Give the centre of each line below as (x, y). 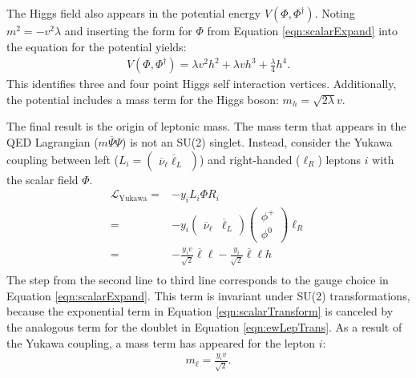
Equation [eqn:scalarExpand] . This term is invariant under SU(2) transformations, (208, 295)
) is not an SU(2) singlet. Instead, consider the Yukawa (257, 142)
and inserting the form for (128, 30)
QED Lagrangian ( (53, 142)
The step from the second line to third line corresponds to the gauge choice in (198, 280)
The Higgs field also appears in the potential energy (134, 13)
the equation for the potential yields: (97, 46)
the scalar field (42, 179)
